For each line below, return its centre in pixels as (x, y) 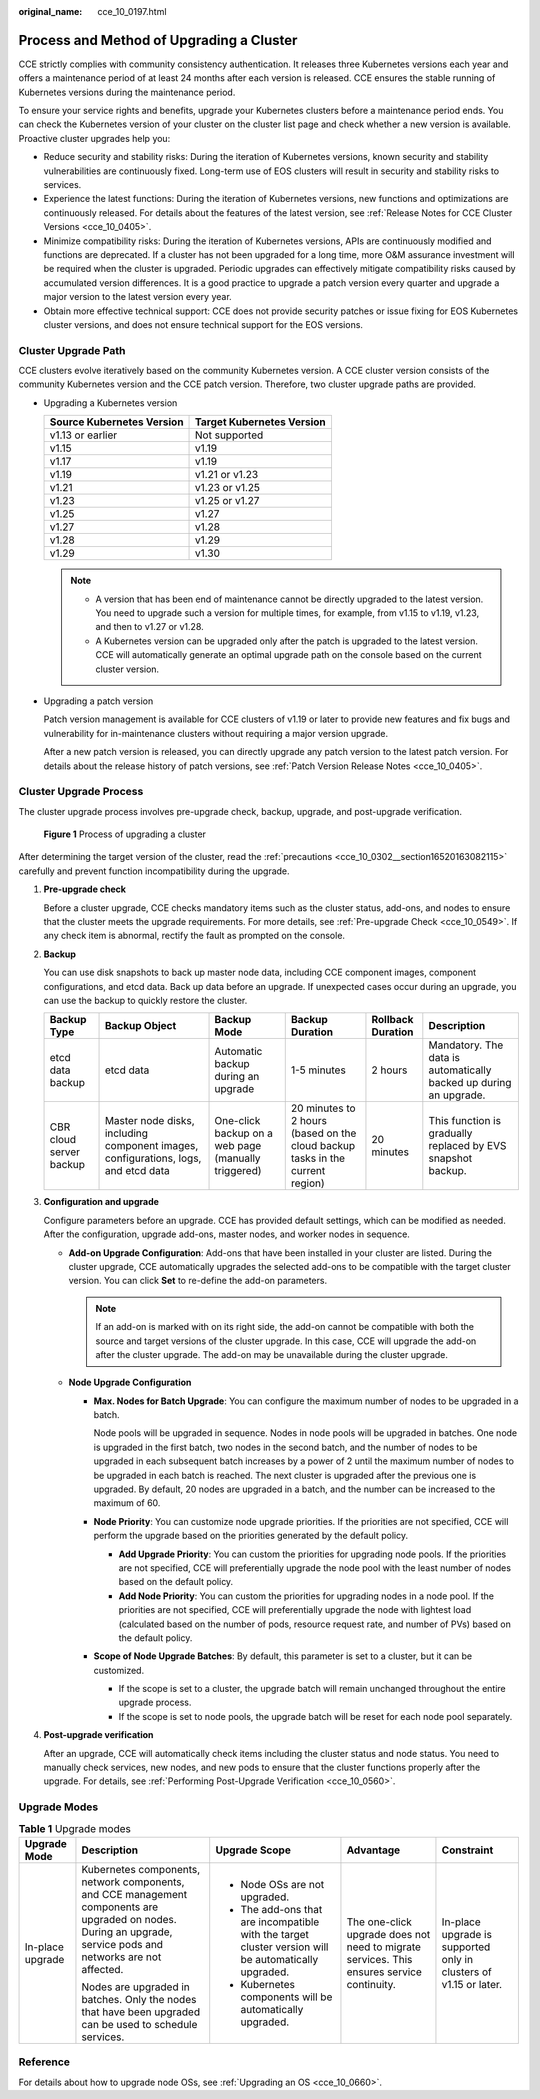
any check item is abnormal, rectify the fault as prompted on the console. (194, 936)
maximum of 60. (127, 1503)
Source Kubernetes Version (116, 422)
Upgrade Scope (253, 1850)
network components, (133, 1882)
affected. (102, 1969)
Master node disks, (149, 1121)
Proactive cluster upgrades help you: (94, 138)
